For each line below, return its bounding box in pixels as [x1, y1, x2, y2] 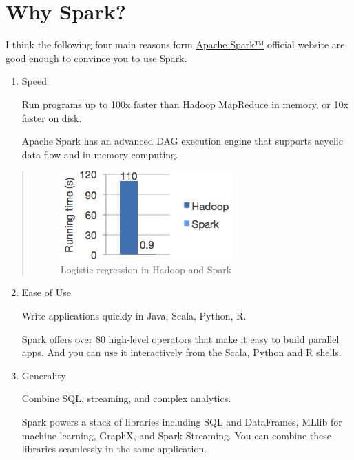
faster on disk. [21, 110, 82, 125]
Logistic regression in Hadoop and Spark [60, 262, 232, 276]
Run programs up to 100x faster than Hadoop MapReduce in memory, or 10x [21, 96, 348, 111]
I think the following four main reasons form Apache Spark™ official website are [6, 37, 345, 52]
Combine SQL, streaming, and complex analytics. [21, 391, 231, 406]
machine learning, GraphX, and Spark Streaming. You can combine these [21, 428, 331, 442]
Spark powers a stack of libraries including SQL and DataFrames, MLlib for [21, 415, 342, 429]
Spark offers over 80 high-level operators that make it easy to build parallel [21, 331, 340, 346]
